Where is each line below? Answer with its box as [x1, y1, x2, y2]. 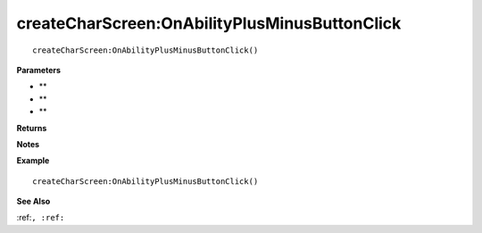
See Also [16, 196, 51, 207]
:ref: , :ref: [16, 212, 65, 223]
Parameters [16, 64, 62, 75]
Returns [16, 122, 47, 133]
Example [16, 155, 50, 166]
